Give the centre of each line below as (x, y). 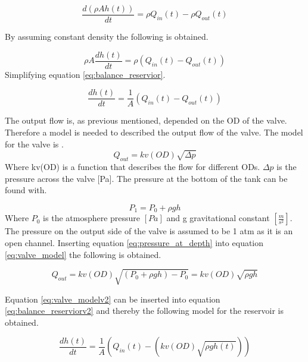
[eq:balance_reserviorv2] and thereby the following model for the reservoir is (144, 311)
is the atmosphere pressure (92, 218)
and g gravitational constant (218, 218)
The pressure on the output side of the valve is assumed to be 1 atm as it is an (149, 231)
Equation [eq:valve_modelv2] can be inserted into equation (113, 299)
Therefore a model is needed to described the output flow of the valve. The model (154, 132)
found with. (26, 190)
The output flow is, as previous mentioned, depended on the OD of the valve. (146, 120)
